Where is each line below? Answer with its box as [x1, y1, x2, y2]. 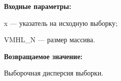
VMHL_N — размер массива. [4, 34, 95, 45]
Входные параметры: [4, 1, 71, 11]
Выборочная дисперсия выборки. [4, 68, 104, 78]
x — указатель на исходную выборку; [4, 17, 118, 28]
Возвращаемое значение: [4, 51, 83, 61]
